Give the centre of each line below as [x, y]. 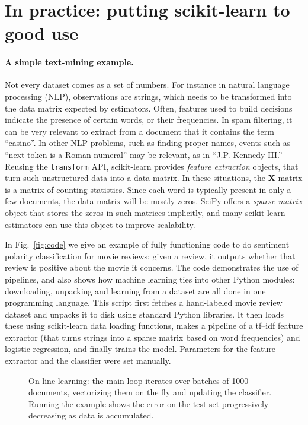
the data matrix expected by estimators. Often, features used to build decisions [149, 108]
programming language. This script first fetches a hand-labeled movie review [144, 302]
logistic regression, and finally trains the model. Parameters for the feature [140, 349]
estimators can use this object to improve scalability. [100, 224]
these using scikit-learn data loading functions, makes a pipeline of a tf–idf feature [154, 326]
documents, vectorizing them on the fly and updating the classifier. [150, 392]
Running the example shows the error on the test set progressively [149, 403]
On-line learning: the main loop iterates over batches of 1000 [139, 380]
